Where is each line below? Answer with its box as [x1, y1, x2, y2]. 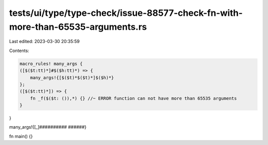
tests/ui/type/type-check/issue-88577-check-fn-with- [9, 7, 243, 18]
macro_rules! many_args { [19, 61, 83, 66]
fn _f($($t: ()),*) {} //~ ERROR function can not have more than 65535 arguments [30, 96, 237, 101]
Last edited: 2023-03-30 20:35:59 [9, 39, 80, 45]
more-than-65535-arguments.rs [9, 21, 147, 32]
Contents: [9, 48, 29, 53]
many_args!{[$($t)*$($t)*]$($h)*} [30, 75, 114, 80]
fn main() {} [9, 133, 33, 139]
